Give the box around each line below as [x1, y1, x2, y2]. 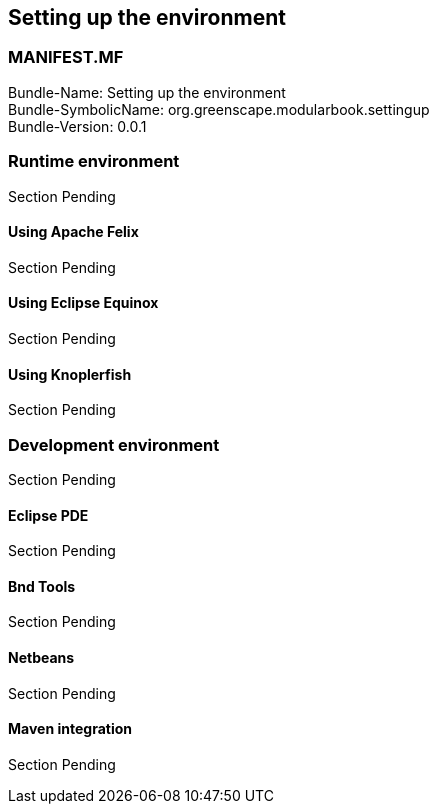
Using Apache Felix [8, 223, 139, 241]
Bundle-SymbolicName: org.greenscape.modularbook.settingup [8, 100, 430, 118]
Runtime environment [8, 151, 180, 172]
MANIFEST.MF [8, 47, 124, 68]
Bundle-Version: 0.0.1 [8, 117, 147, 135]
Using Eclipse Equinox [8, 294, 159, 312]
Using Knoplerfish [8, 365, 132, 383]
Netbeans [8, 649, 75, 666]
